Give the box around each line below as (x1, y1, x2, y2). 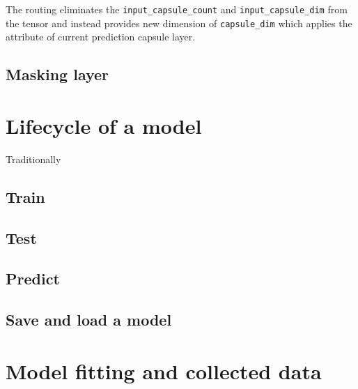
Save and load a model (6, 309, 172, 330)
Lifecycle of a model (6, 111, 202, 139)
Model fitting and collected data (6, 356, 322, 385)
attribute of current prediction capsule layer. (6, 29, 196, 44)
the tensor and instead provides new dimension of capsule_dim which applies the (6, 15, 352, 30)
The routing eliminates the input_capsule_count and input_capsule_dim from (6, 2, 348, 16)
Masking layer (6, 63, 109, 85)
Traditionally (6, 151, 61, 166)
